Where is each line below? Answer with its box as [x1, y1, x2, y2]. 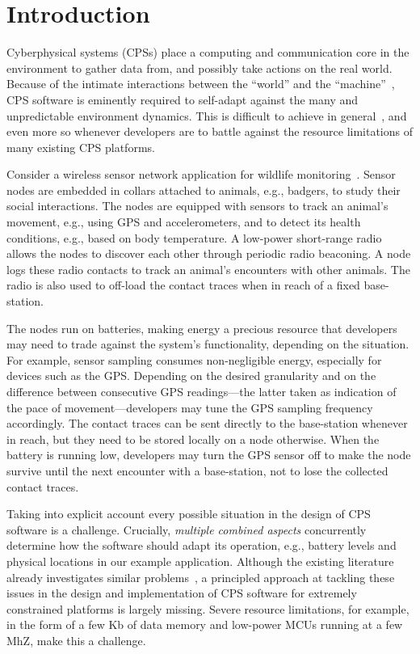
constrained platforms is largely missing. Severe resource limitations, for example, [6, 600, 409, 617]
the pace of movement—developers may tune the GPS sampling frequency [6, 399, 373, 416]
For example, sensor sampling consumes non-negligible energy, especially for [6, 351, 382, 368]
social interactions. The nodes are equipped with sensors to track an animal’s [6, 197, 388, 214]
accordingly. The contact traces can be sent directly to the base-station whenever [6, 415, 408, 432]
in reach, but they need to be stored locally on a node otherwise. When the [6, 430, 380, 447]
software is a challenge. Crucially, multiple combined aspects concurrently [6, 521, 367, 538]
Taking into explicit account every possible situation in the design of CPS [6, 505, 371, 522]
